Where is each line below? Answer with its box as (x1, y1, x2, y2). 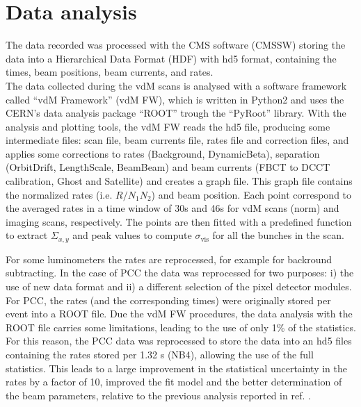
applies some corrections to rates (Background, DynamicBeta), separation (6, 146, 320, 160)
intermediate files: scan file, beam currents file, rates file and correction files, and (6, 133, 349, 147)
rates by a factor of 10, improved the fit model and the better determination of (6, 374, 342, 389)
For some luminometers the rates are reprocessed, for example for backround (6, 251, 332, 266)
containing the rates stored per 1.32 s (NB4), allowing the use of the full (6, 347, 314, 362)
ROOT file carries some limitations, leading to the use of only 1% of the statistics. (6, 319, 356, 334)
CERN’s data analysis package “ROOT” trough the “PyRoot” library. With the (6, 106, 346, 120)
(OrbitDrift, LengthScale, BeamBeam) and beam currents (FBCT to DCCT (6, 160, 330, 174)
